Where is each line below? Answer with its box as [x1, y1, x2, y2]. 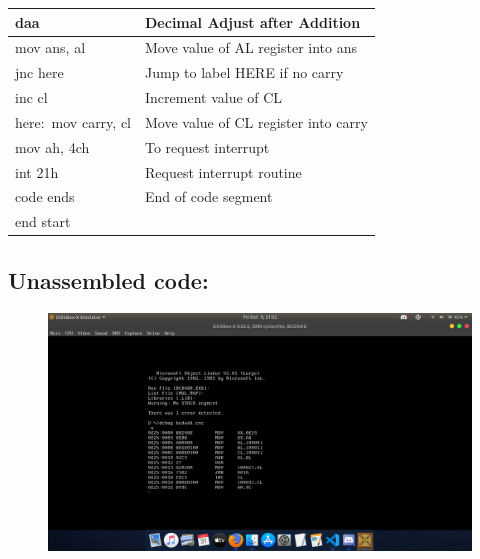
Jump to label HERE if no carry [145, 62, 344, 83]
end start [15, 211, 71, 232]
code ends [15, 186, 75, 207]
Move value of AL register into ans [145, 37, 357, 58]
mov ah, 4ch [15, 136, 90, 157]
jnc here [15, 62, 64, 83]
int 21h [15, 161, 59, 182]
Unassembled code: [8, 264, 209, 295]
